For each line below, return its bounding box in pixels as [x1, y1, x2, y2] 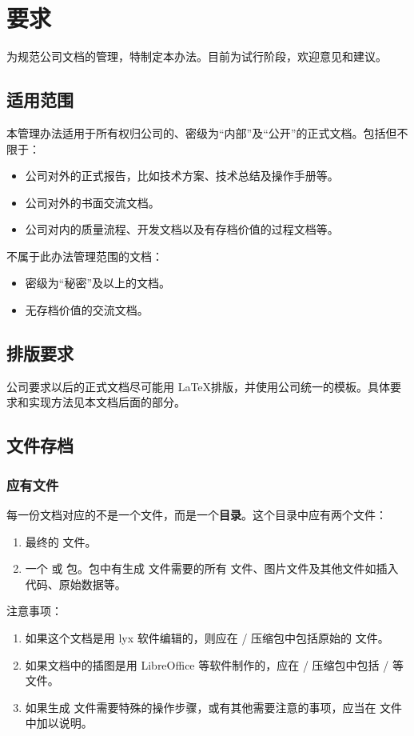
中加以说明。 [25, 714, 93, 731]
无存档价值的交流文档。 [25, 302, 149, 318]
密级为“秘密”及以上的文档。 [25, 274, 171, 291]
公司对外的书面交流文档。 [25, 194, 160, 210]
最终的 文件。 [25, 533, 97, 550]
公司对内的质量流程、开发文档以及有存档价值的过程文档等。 [25, 221, 339, 238]
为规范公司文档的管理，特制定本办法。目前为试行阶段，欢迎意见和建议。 [6, 48, 387, 65]
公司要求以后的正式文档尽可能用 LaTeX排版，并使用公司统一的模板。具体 [6, 378, 391, 394]
